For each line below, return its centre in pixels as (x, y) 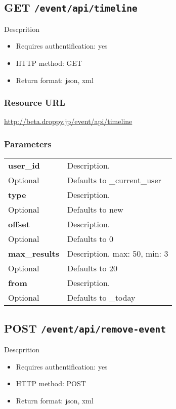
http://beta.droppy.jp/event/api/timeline (68, 121)
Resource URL (35, 103)
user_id (24, 166)
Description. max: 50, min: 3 (118, 254)
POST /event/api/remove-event (85, 328)
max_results (34, 254)
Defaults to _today (101, 298)
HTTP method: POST (51, 383)
